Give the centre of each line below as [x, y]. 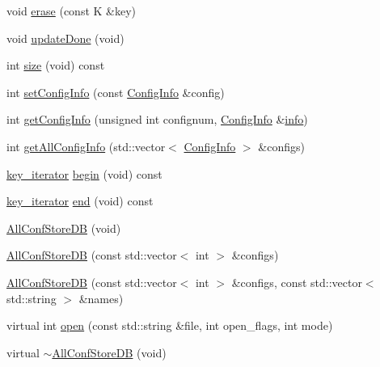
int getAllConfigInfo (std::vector [86, 146]
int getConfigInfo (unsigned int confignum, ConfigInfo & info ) [157, 119]
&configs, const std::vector [297, 282]
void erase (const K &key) [72, 11]
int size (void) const [56, 65]
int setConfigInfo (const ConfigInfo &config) [116, 92]
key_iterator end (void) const [80, 201]
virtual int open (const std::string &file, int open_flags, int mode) [170, 325]
